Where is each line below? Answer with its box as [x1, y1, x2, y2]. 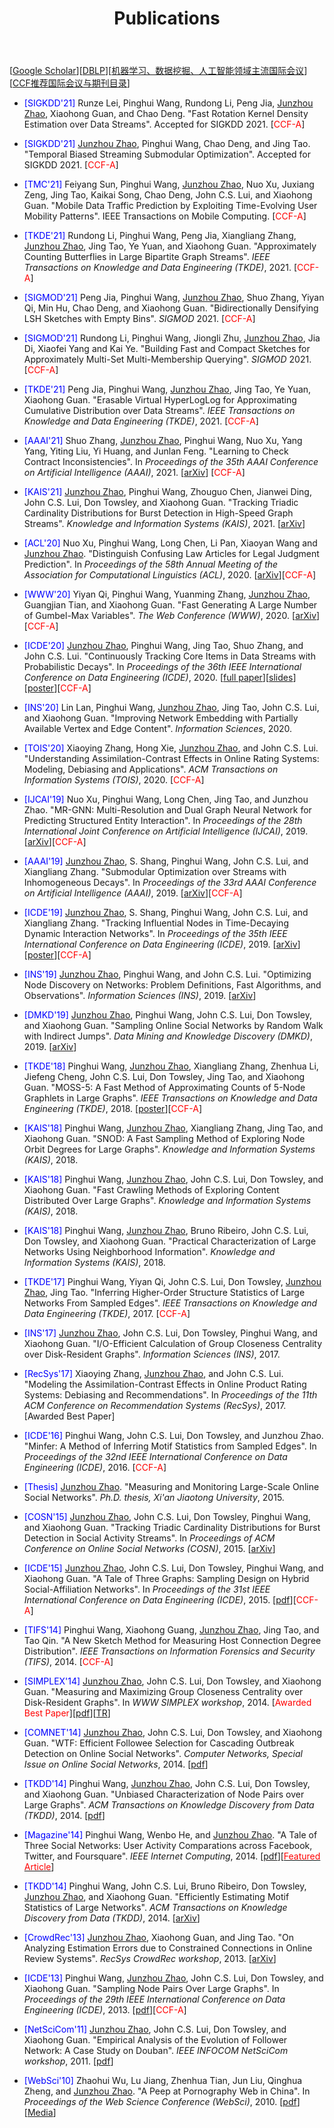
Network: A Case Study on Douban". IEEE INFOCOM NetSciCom [23, 2045, 289, 2057]
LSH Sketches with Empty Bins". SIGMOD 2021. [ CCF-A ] [23, 313, 256, 325]
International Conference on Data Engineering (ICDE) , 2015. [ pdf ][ [23, 1594, 297, 1606]
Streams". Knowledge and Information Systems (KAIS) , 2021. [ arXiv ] [23, 518, 306, 530]
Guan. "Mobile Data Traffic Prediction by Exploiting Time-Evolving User [23, 200, 318, 212]
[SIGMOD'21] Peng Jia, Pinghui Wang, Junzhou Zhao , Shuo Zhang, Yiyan [23, 292, 325, 304]
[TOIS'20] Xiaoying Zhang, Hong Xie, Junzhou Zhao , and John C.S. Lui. [23, 742, 319, 754]
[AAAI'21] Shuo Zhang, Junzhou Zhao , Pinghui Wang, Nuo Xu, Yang [23, 435, 303, 447]
